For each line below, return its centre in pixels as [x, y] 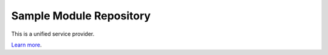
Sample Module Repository [81, 16]
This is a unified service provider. [53, 34]
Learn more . [26, 45]
